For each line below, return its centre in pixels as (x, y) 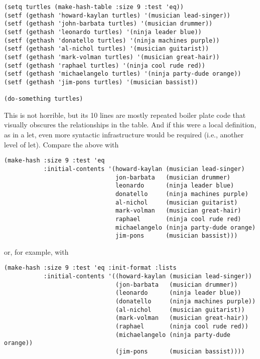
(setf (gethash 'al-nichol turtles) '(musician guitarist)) (107, 49)
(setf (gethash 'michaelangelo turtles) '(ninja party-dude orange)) (123, 74)
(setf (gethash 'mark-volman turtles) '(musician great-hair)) (112, 57)
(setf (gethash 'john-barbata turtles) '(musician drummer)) (108, 24)
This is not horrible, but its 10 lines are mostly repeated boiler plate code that (125, 115)
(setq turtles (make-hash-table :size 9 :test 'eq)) (94, 7)
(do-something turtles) (44, 99)
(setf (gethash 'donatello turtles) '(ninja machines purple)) (112, 40)
